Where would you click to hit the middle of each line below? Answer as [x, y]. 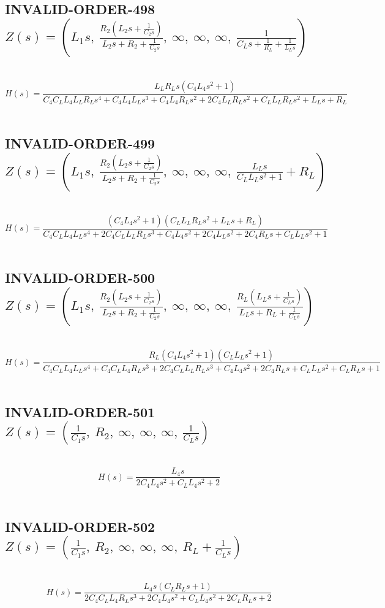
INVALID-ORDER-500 [80, 278]
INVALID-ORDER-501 [80, 412]
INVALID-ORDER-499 [80, 143]
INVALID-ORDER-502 [80, 526]
